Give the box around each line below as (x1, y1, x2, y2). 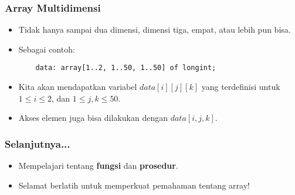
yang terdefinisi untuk (201, 81, 280, 93)
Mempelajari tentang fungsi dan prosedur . (18, 159, 178, 172)
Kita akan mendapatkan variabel (18, 81, 137, 93)
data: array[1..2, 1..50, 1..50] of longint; (35, 64, 216, 72)
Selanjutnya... (5, 136, 70, 151)
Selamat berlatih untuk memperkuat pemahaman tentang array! (18, 179, 250, 191)
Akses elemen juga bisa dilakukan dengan (18, 112, 168, 124)
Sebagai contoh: (18, 43, 75, 55)
